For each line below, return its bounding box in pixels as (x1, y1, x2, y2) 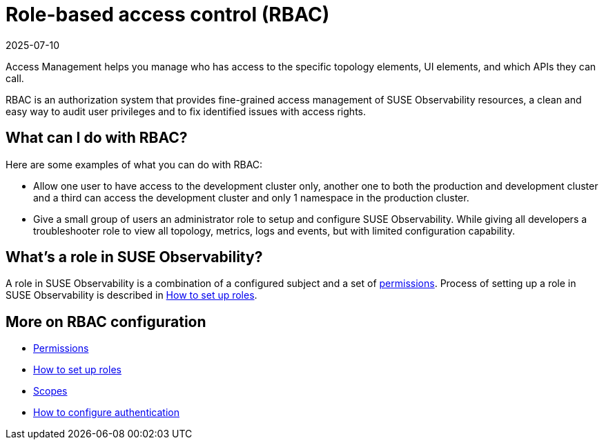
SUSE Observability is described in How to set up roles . (6, 289, 257, 301)
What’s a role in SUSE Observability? (6, 248, 263, 266)
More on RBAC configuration (6, 313, 206, 330)
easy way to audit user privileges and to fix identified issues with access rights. (6, 105, 366, 117)
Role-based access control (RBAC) (6, 3, 330, 26)
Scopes (33, 385, 68, 397)
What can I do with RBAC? (6, 129, 188, 147)
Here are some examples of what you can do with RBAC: (6, 158, 263, 170)
